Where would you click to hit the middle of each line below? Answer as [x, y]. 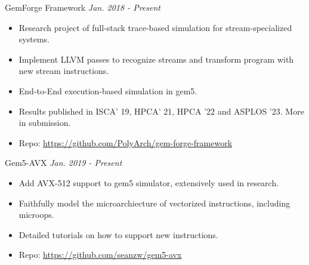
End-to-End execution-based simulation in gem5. [108, 90]
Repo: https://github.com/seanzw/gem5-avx [100, 255]
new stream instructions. [64, 71]
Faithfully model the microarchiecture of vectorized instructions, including [154, 203]
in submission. [45, 123]
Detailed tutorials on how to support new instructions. [118, 234]
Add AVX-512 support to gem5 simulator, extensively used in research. [149, 182]
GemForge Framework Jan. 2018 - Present [83, 7]
